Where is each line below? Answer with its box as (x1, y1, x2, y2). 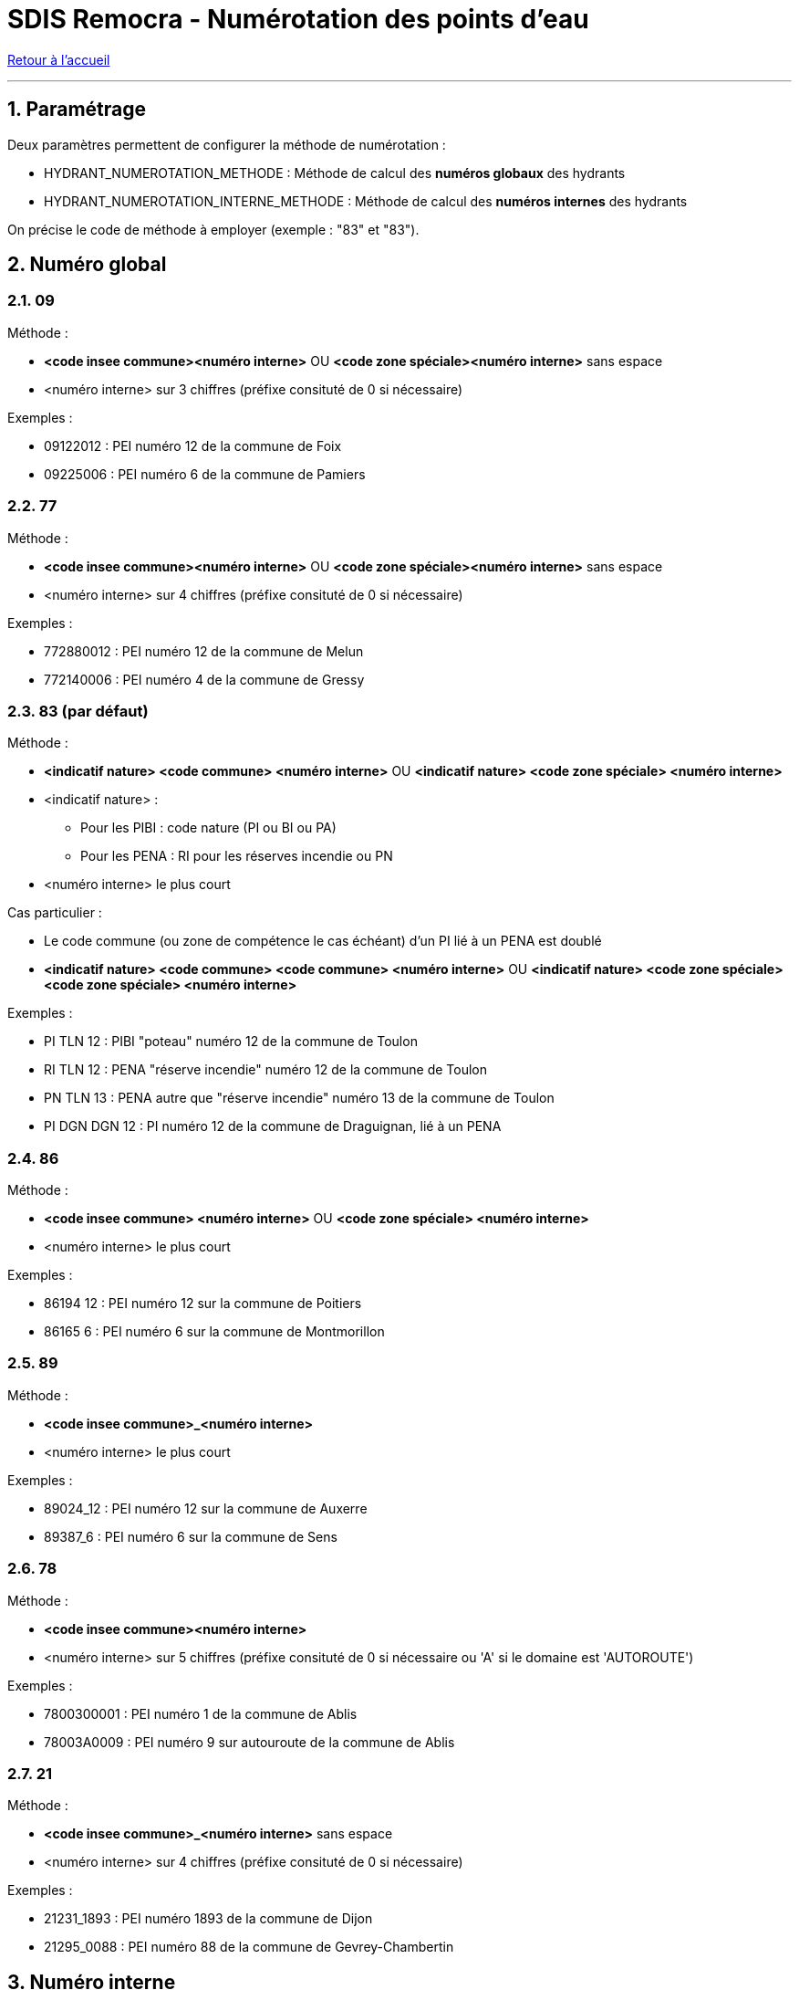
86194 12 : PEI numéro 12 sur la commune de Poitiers (44, 1295, 362, 1312)
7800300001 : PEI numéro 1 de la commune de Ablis (44, 1705, 358, 1722)
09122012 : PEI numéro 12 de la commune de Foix (44, 437, 342, 454)
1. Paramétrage (7, 98, 146, 121)
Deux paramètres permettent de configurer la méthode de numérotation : (7, 136, 446, 152)
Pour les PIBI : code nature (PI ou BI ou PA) (80, 820, 337, 836)
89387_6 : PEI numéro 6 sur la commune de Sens (44, 1528, 337, 1545)
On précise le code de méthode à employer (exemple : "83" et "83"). (7, 221, 420, 237)
